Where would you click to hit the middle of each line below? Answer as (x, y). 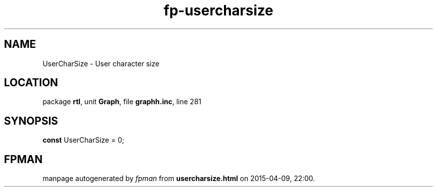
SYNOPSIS (31, 121)
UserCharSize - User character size (101, 63)
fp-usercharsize (218, 10)
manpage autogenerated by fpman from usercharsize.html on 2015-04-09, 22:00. (179, 179)
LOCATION (31, 83)
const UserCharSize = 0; (83, 140)
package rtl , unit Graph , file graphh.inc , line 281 (122, 102)
